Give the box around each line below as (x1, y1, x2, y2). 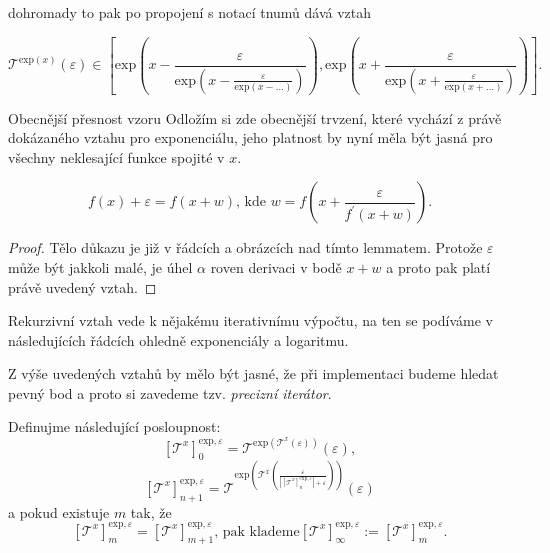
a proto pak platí (386, 256, 491, 277)
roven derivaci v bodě (210, 256, 342, 277)
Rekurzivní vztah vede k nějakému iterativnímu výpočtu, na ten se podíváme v (8, 310, 493, 331)
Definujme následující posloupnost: (8, 416, 221, 437)
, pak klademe (214, 524, 300, 539)
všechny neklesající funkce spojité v (8, 146, 225, 167)
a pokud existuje (8, 501, 110, 522)
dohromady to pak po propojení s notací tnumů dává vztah (8, 2, 372, 22)
